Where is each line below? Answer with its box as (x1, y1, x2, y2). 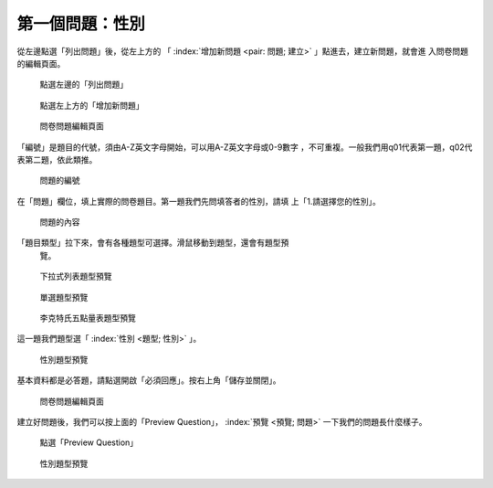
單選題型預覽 (39, 292, 89, 302)
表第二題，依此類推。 (16, 154, 98, 164)
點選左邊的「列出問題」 (39, 79, 128, 90)
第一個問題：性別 (16, 14, 146, 34)
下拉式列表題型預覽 (39, 271, 112, 282)
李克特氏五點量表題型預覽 (39, 313, 136, 324)
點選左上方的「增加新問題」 (39, 100, 144, 111)
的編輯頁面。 (16, 58, 66, 69)
